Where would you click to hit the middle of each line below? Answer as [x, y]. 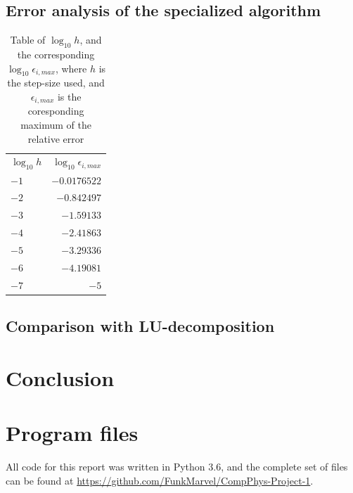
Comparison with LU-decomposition [140, 326]
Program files [72, 433]
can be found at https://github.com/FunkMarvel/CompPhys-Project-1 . [160, 480]
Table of [28, 40]
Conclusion [60, 377]
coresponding [56, 111]
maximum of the [56, 125]
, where [71, 68]
